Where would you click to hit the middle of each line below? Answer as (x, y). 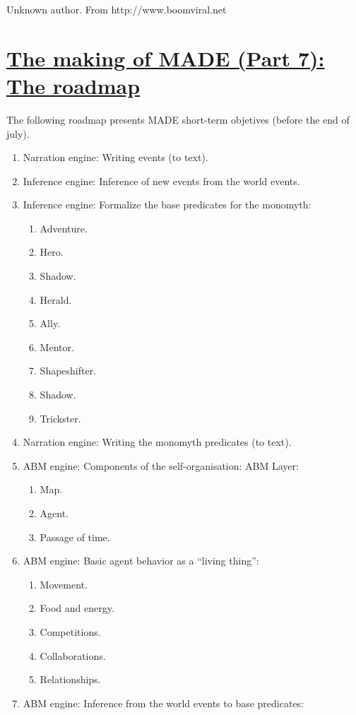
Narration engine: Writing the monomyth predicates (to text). (157, 442)
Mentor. (57, 347)
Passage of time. (75, 537)
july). (18, 133)
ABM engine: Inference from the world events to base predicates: (164, 703)
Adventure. (64, 228)
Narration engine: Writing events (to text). (115, 157)
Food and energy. (77, 608)
